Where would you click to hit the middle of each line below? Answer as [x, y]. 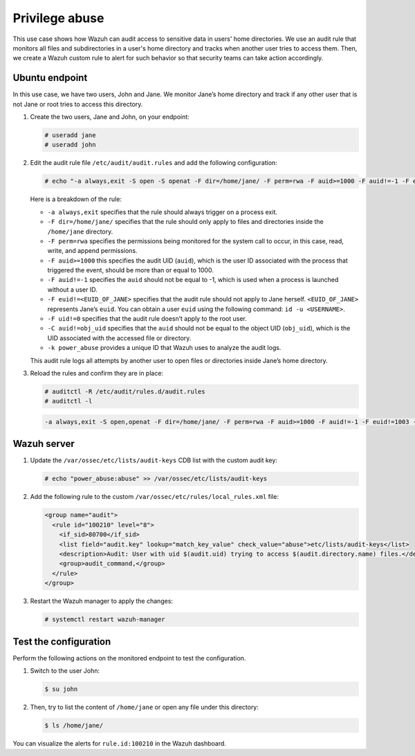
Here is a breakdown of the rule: [76, 199]
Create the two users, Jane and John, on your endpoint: [110, 117]
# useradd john [70, 145]
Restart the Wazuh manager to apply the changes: [101, 601]
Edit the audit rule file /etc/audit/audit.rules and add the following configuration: [154, 163]
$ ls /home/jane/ [74, 725]
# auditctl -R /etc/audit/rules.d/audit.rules [125, 391]
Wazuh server [44, 444]
